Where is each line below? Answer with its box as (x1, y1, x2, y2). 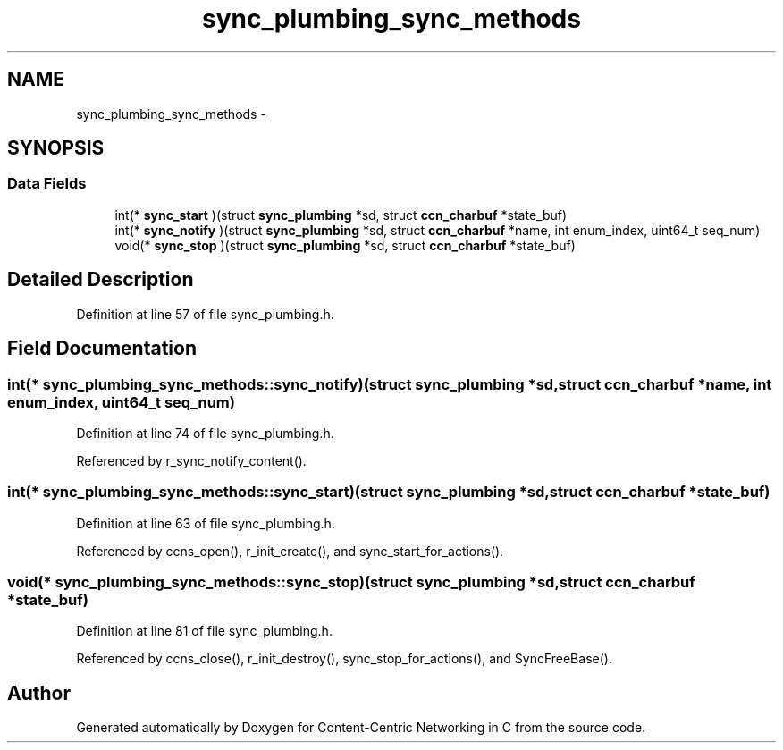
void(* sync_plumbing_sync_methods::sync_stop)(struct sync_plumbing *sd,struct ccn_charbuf (7, 573, 695, 591)
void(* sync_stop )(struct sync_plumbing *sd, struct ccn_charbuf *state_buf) (114, 237, 576, 253)
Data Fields (7, 174, 87, 193)
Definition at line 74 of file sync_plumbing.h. (76, 425, 334, 441)
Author (7, 681, 71, 704)
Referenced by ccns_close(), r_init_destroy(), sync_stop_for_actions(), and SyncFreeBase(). (76, 651, 612, 667)
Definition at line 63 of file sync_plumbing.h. (76, 515, 335, 531)
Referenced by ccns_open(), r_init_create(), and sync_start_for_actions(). (76, 543, 504, 559)
